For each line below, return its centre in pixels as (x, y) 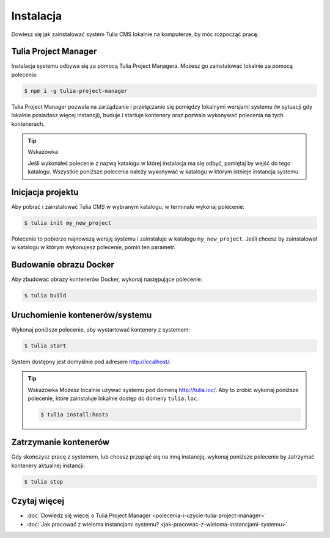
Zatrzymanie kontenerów (61, 442)
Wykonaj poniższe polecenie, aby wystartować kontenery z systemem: (101, 329)
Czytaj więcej (38, 501)
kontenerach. (28, 124)
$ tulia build (45, 296)
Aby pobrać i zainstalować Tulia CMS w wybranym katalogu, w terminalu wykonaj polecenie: (128, 207)
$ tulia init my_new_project (68, 223)
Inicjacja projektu (45, 192)
